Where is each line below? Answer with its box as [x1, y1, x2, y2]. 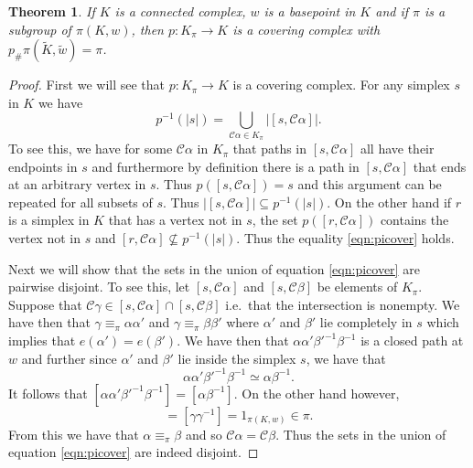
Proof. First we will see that [8, 75, 166, 94]
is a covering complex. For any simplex [232, 75, 450, 94]
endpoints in [8, 156, 78, 175]
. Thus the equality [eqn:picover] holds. [236, 229, 455, 248]
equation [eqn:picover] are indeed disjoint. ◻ [8, 442, 259, 462]
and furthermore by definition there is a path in [91, 156, 360, 175]
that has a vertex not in [108, 210, 242, 229]
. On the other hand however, [233, 383, 400, 402]
